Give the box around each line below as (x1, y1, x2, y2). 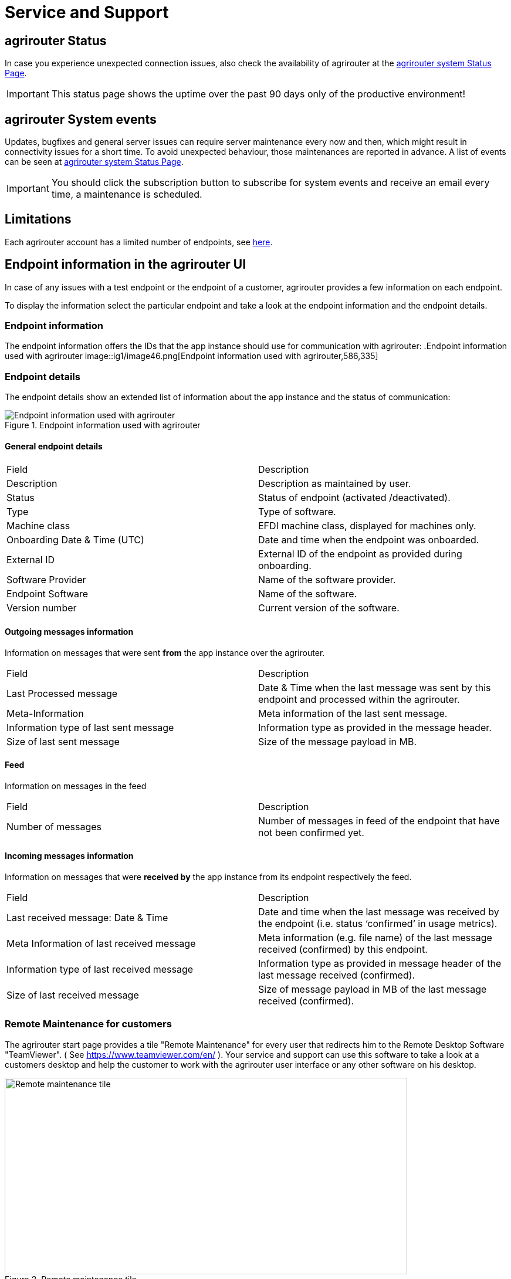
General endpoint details (5, 441, 103, 451)
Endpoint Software (6, 588, 89, 600)
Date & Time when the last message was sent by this (258, 681, 491, 693)
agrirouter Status (5, 33, 107, 48)
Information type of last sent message (6, 721, 174, 733)
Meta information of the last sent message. (258, 707, 448, 719)
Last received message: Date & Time (6, 912, 168, 924)
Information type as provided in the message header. (258, 721, 492, 733)
